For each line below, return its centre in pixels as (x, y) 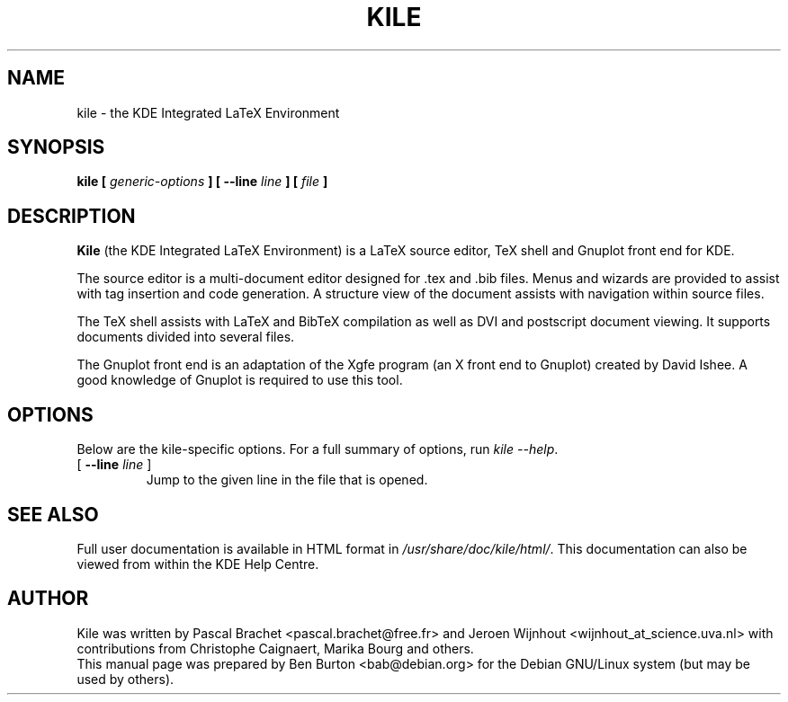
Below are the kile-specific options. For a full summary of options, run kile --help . (318, 449)
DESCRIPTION (72, 216)
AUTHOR (48, 599)
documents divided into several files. (186, 337)
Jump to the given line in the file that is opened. (287, 480)
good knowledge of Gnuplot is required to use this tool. (240, 380)
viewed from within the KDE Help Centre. (198, 564)
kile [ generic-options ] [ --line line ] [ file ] (202, 182)
